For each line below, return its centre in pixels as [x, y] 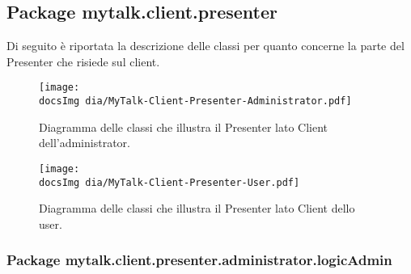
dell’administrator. [85, 143]
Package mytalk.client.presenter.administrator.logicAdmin [199, 260]
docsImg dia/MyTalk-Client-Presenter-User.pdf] [169, 182]
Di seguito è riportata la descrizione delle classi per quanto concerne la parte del [205, 46]
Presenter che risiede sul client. [83, 61]
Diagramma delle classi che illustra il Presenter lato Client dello [197, 208]
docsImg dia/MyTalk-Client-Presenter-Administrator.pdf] [195, 101]
